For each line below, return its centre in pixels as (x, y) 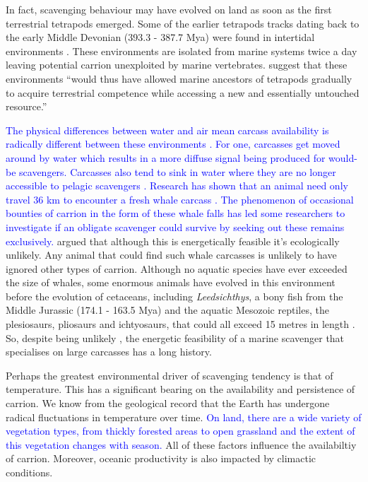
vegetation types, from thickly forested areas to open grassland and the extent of (180, 431)
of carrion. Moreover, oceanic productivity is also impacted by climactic (161, 458)
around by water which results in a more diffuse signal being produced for (166, 157)
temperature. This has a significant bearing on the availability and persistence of (180, 389)
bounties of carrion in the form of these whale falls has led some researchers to (176, 213)
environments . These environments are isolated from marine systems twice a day (182, 51)
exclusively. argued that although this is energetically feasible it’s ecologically (173, 241)
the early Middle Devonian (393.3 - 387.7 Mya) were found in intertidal (160, 37)
